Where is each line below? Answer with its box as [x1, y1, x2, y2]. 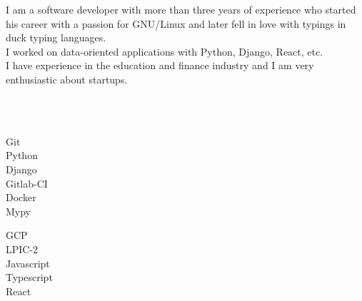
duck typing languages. [6, 30, 106, 45]
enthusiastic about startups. [6, 71, 128, 86]
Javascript [6, 255, 50, 270]
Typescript [6, 270, 53, 285]
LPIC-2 [6, 241, 39, 256]
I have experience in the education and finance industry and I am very [6, 58, 314, 73]
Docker [6, 190, 36, 205]
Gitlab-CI [6, 175, 48, 190]
